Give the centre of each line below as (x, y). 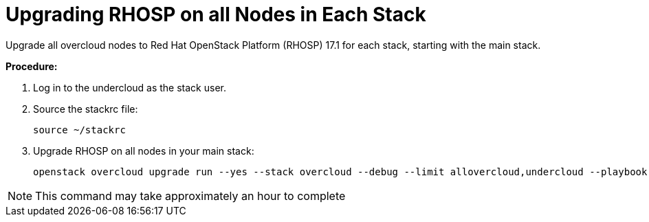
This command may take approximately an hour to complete (190, 196)
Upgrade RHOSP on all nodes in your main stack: (144, 151)
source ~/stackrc (79, 130)
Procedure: (32, 66)
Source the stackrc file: (86, 109)
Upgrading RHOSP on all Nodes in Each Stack (216, 14)
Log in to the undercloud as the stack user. (130, 87)
